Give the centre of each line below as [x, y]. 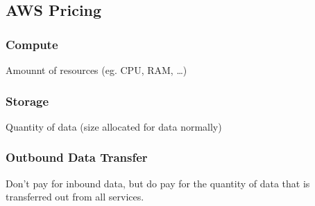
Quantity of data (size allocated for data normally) [114, 126]
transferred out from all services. [75, 197]
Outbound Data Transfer [77, 157]
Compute [32, 44]
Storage [27, 101]
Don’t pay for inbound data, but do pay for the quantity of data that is [158, 183]
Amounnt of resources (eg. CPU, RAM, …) [96, 70]
